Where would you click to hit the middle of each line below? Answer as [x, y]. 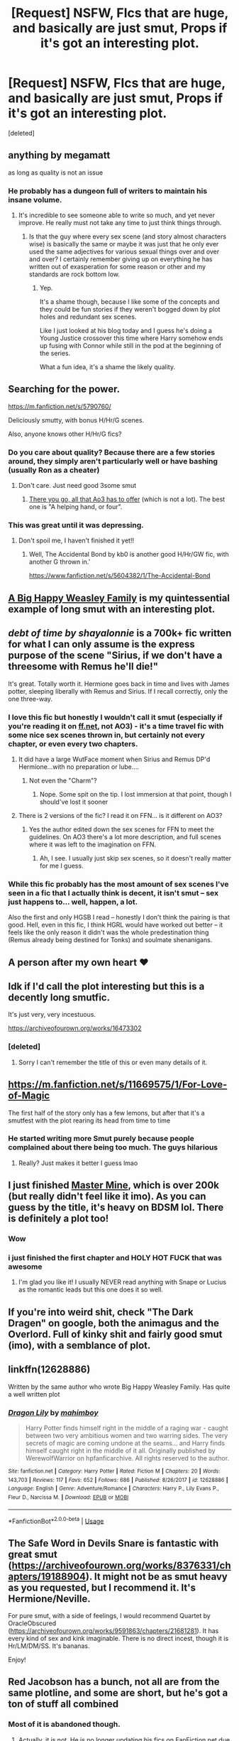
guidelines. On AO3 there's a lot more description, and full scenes [125, 836]
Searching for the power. [64, 389]
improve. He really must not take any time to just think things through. [120, 223]
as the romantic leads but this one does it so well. [91, 1289]
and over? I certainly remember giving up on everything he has [121, 259]
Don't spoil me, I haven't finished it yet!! [76, 540]
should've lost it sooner [74, 802]
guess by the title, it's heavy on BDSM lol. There [116, 1207]
